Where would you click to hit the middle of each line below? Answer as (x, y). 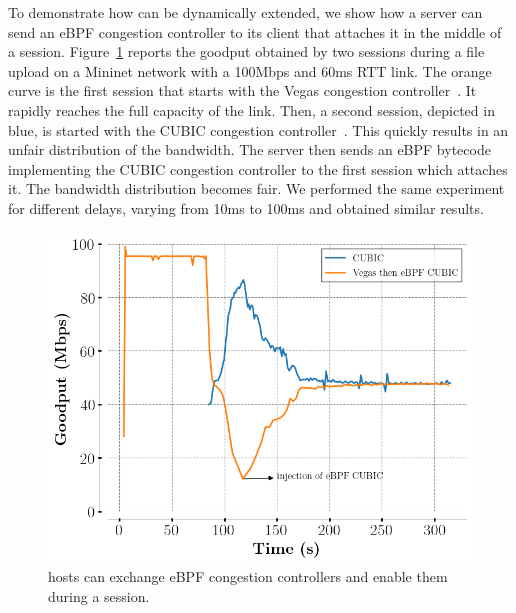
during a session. (99, 595)
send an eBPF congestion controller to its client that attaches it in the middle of (255, 31)
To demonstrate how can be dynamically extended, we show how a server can (245, 12)
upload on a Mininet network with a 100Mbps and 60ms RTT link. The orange (250, 70)
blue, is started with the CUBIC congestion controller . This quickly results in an (258, 129)
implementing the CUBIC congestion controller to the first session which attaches (258, 168)
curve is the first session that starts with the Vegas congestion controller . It (242, 90)
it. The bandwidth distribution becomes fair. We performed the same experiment (256, 188)
